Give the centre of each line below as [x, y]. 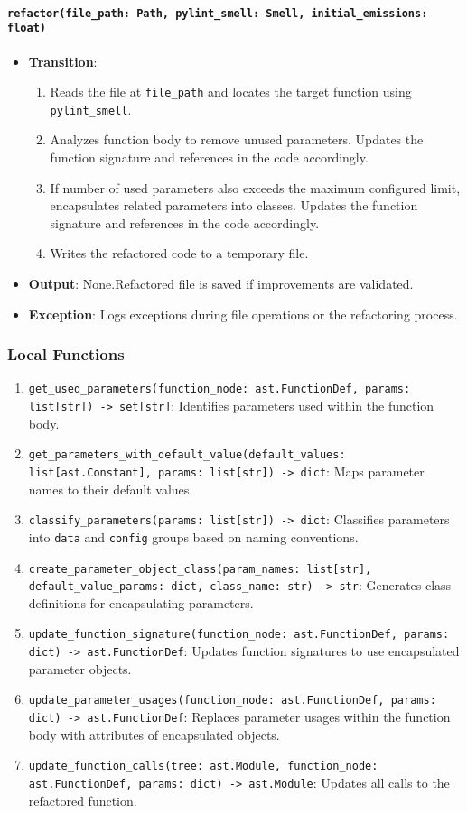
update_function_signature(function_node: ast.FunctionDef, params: [239, 635]
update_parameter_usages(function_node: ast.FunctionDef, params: [232, 701]
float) [27, 28]
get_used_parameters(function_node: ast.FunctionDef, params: [219, 389]
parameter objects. [80, 668]
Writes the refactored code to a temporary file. [179, 253]
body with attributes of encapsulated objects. [154, 734]
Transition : [63, 61]
